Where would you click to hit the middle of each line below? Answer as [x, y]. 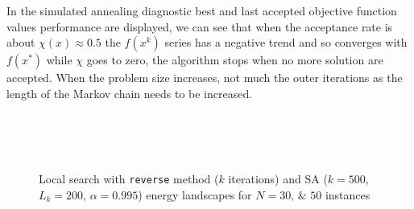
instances [348, 194]
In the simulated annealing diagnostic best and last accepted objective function [202, 10]
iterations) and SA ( [278, 179]
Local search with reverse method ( [129, 179]
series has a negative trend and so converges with [286, 42]
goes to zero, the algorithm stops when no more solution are [235, 60]
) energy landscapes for [195, 194]
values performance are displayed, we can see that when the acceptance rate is [200, 26]
